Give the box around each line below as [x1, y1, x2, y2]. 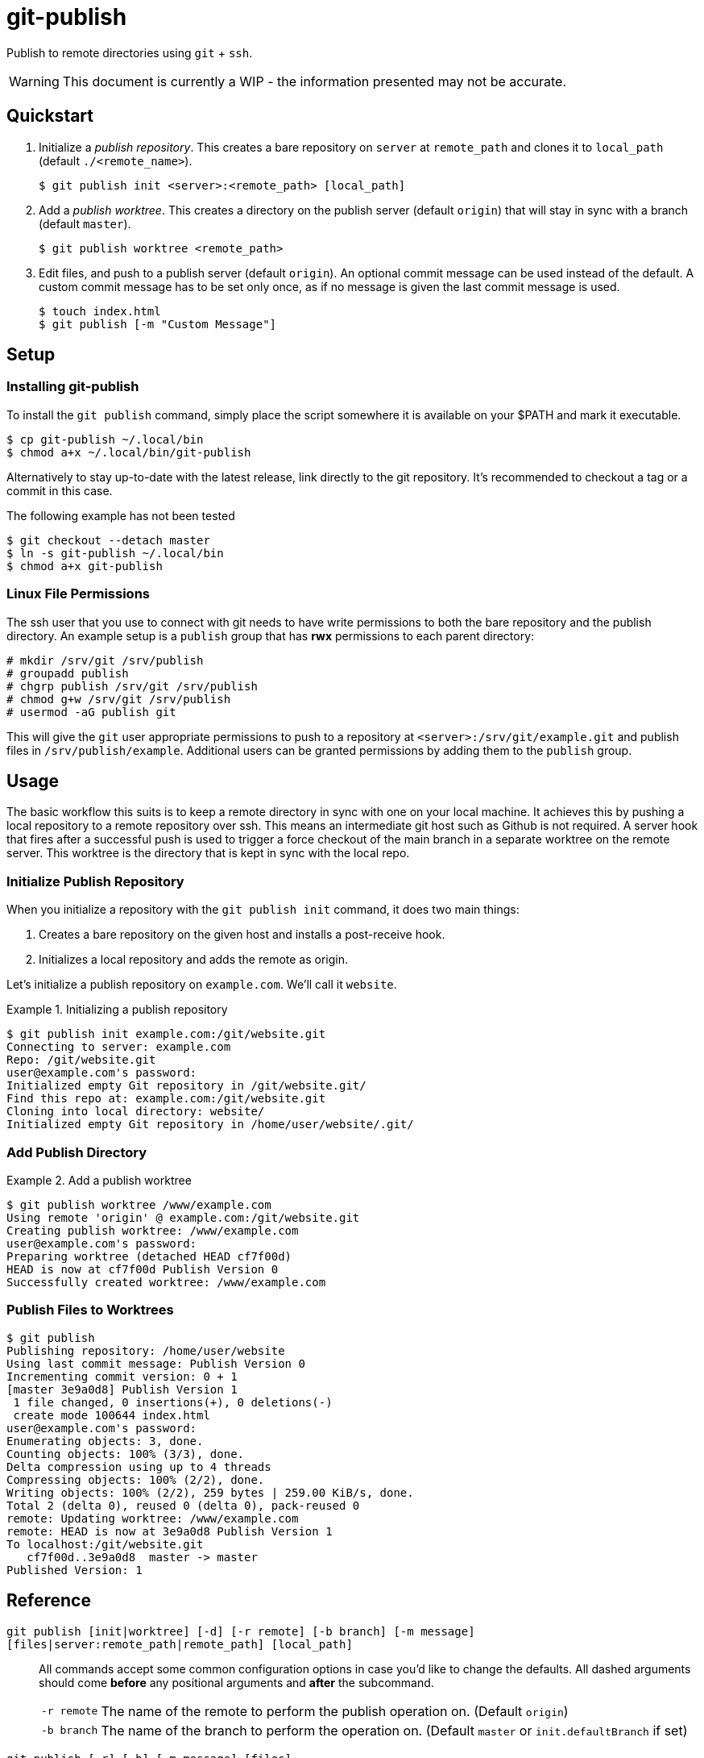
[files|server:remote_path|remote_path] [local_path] [6, 1637, 353, 1651]
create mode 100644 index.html [13, 1408, 210, 1422]
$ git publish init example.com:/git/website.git [6, 1027, 326, 1041]
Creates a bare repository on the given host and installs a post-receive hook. [39, 927, 445, 942]
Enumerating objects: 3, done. [6, 1434, 204, 1448]
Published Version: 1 [6, 1563, 143, 1577]
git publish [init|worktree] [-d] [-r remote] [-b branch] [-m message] [6, 1624, 475, 1638]
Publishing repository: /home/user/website [6, 1343, 285, 1357]
